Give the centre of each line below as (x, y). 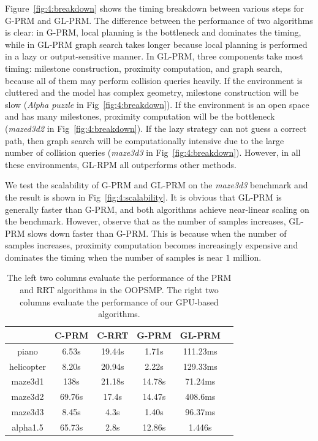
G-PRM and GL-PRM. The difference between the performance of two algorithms (159, 20)
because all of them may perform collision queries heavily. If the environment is (154, 80)
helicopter (28, 366)
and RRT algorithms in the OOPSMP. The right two (119, 290)
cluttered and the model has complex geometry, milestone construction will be (152, 92)
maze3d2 (28, 397)
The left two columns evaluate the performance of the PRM (119, 278)
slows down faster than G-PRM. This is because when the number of (157, 233)
